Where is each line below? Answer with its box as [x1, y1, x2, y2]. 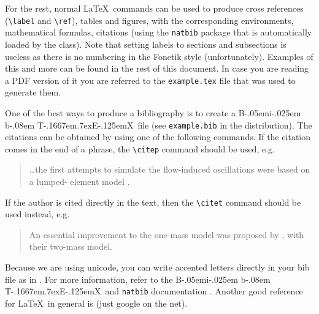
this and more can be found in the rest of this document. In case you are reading [5, 62, 309, 75]
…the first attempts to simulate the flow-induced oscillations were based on [29, 163, 310, 176]
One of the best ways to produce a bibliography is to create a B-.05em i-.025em [5, 106, 301, 119]
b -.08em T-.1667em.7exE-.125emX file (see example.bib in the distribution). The [5, 118, 312, 131]
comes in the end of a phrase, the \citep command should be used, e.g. [5, 142, 275, 155]
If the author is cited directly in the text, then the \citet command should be [5, 195, 301, 208]
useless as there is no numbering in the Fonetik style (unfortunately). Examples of [5, 50, 313, 62]
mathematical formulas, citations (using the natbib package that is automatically [5, 26, 312, 39]
